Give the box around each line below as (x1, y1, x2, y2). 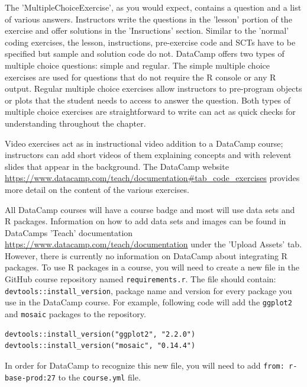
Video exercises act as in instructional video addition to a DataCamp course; (5, 137, 283, 149)
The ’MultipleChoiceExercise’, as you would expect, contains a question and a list (5, 1, 302, 13)
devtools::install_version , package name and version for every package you (5, 284, 292, 296)
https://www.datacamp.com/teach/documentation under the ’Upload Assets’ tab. (5, 238, 302, 250)
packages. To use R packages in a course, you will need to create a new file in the (5, 261, 299, 273)
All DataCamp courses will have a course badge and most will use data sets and (5, 203, 295, 215)
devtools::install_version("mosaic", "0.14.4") (5, 341, 196, 350)
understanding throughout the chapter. (5, 117, 146, 129)
